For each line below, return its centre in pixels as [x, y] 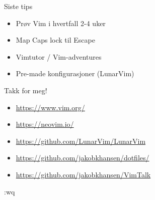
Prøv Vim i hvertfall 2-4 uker [61, 23]
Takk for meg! [26, 90]
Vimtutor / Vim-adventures [59, 56]
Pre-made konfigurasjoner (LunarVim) [75, 73]
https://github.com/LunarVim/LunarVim [81, 141]
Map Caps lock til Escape [55, 40]
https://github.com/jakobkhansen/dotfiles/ [83, 158]
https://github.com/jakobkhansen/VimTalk [83, 174]
